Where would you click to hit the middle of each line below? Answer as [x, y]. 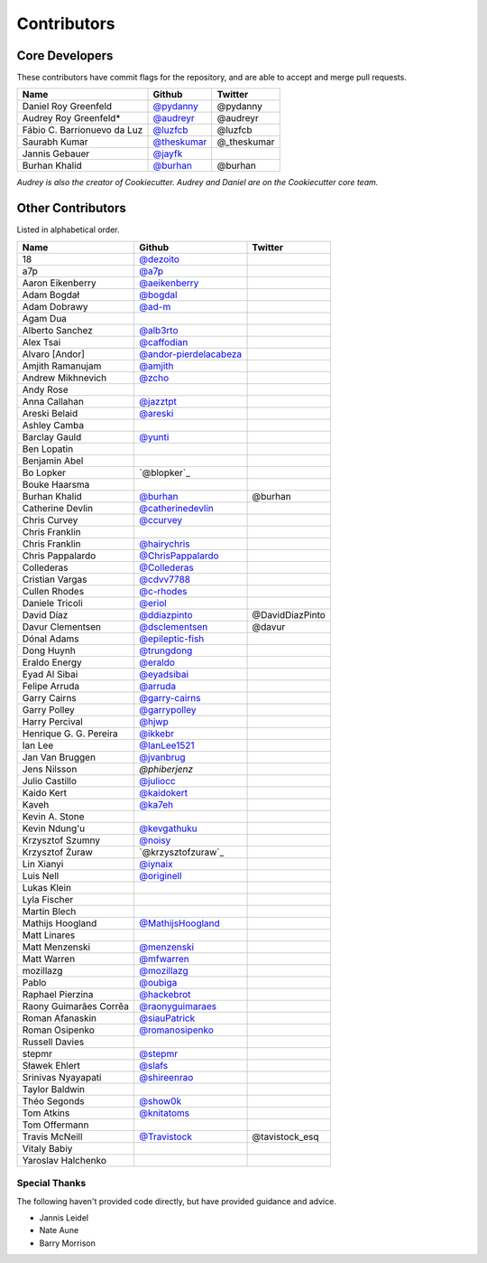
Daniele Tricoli [52, 603]
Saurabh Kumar [55, 142]
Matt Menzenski [56, 947]
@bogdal [158, 295]
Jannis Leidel [64, 1217]
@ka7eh [156, 804]
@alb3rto [159, 330]
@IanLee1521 [167, 745]
